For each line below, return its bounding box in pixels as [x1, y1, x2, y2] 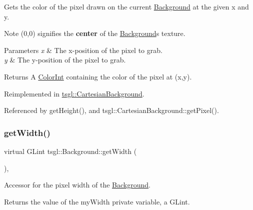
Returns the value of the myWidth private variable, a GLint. [4, 196, 190, 206]
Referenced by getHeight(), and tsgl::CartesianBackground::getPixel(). [4, 105, 219, 115]
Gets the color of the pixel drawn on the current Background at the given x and [4, 1, 249, 11]
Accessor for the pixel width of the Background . [4, 179, 150, 190]
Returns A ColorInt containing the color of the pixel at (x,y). [4, 71, 192, 81]
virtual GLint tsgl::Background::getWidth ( [4, 145, 137, 156]
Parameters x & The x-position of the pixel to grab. [4, 44, 162, 55]
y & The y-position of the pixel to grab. [4, 54, 126, 65]
